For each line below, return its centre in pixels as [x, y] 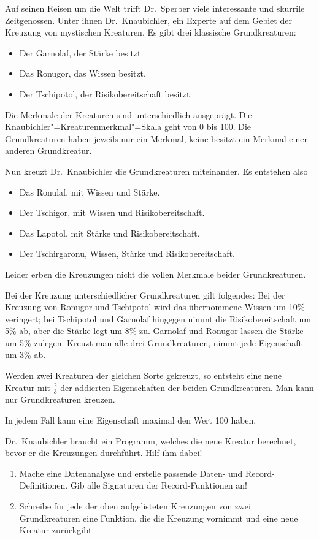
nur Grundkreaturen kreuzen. [60, 399]
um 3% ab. [25, 355]
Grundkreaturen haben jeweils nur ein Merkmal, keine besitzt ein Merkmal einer [156, 138]
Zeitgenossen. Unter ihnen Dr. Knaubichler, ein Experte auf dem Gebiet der [148, 20]
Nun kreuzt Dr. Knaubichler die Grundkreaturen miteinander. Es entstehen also [156, 171]
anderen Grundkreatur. [48, 150]
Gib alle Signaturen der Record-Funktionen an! [159, 485]
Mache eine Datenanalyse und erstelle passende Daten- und [131, 473]
